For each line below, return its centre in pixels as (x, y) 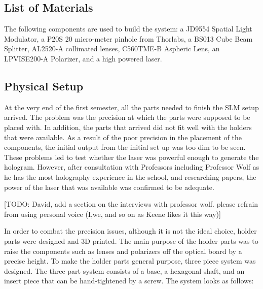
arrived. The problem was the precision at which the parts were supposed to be (127, 117)
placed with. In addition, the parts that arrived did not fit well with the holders (128, 127)
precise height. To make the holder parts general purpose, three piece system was (130, 261)
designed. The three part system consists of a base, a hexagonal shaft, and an (124, 270)
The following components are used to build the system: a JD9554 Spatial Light (128, 29)
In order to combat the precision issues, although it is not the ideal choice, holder (130, 231)
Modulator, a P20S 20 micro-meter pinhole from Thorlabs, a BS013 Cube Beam (128, 38)
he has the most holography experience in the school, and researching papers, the (130, 176)
